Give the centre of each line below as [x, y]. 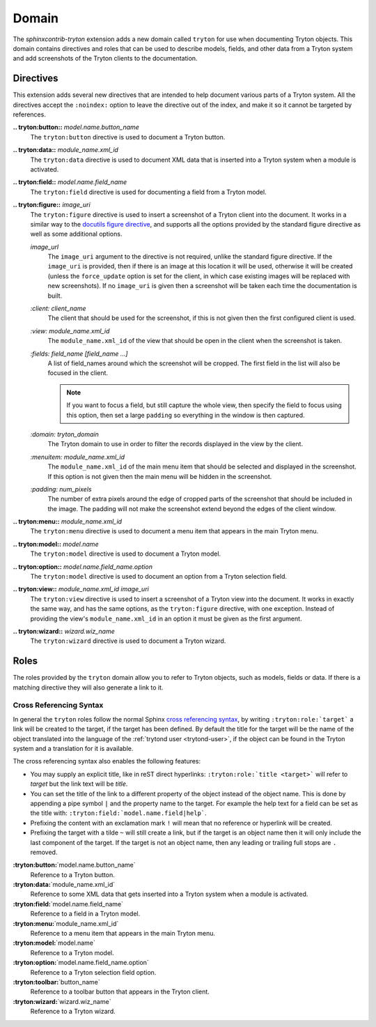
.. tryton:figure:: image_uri [52, 205]
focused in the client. [78, 373]
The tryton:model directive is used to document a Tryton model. [126, 554]
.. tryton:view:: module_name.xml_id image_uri [81, 589]
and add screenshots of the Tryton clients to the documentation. [105, 59]
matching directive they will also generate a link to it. [88, 687]
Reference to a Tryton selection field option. [93, 972]
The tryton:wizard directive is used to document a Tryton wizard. [128, 641]
